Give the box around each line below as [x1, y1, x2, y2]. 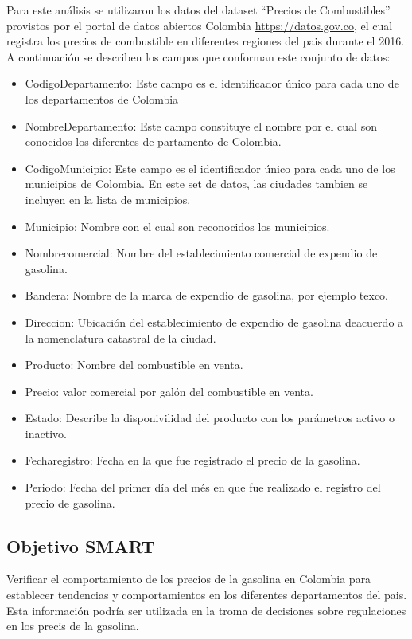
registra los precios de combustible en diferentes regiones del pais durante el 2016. [6, 33, 405, 49]
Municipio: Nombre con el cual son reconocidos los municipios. [25, 218, 330, 234]
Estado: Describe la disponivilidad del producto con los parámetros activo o [25, 410, 395, 426]
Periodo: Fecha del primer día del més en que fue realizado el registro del [25, 479, 381, 496]
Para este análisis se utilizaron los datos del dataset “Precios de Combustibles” [6, 2, 391, 18]
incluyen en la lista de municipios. [25, 190, 191, 207]
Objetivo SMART [6, 533, 155, 558]
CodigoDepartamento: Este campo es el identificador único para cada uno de [25, 75, 399, 92]
